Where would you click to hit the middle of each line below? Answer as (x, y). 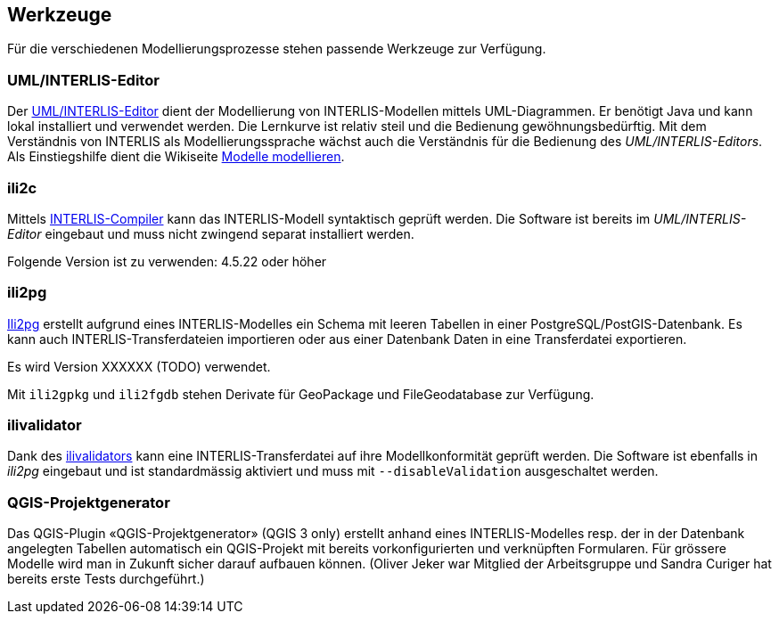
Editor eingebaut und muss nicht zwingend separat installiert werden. (211, 233)
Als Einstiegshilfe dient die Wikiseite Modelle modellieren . (176, 157)
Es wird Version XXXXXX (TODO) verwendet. (139, 366)
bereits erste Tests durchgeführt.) (106, 579)
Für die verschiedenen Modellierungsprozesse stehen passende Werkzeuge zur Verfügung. (277, 49)
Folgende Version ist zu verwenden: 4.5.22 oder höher (167, 261)
